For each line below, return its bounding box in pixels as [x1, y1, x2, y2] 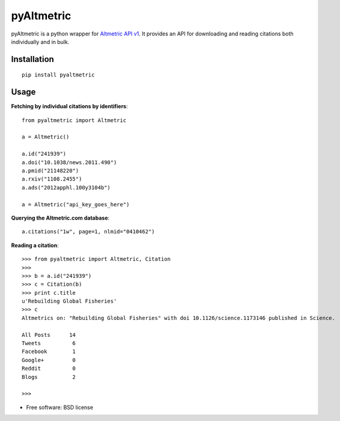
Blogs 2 [22, 373, 76, 380]
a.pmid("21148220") [22, 167, 79, 174]
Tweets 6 [22, 340, 76, 347]
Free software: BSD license [26, 404, 93, 411]
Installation [11, 54, 54, 64]
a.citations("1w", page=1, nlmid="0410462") [22, 229, 156, 235]
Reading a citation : [11, 241, 59, 249]
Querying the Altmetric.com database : [11, 214, 110, 221]
